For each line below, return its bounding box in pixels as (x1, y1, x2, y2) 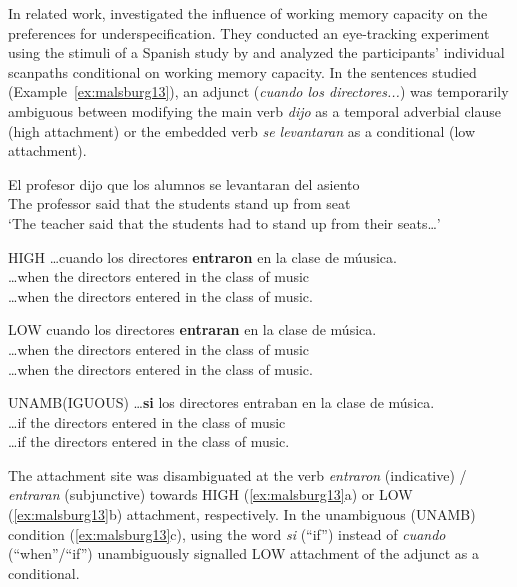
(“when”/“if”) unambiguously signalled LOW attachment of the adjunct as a (8, 543, 480, 564)
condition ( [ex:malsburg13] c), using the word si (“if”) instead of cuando (8, 523, 446, 544)
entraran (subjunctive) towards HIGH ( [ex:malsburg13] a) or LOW (8, 484, 413, 505)
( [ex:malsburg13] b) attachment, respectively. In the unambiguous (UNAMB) (8, 504, 476, 525)
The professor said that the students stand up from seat (8, 193, 351, 214)
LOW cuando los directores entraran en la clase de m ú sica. (8, 319, 377, 340)
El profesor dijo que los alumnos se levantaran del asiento (8, 173, 360, 194)
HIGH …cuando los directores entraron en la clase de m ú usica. (8, 246, 397, 267)
